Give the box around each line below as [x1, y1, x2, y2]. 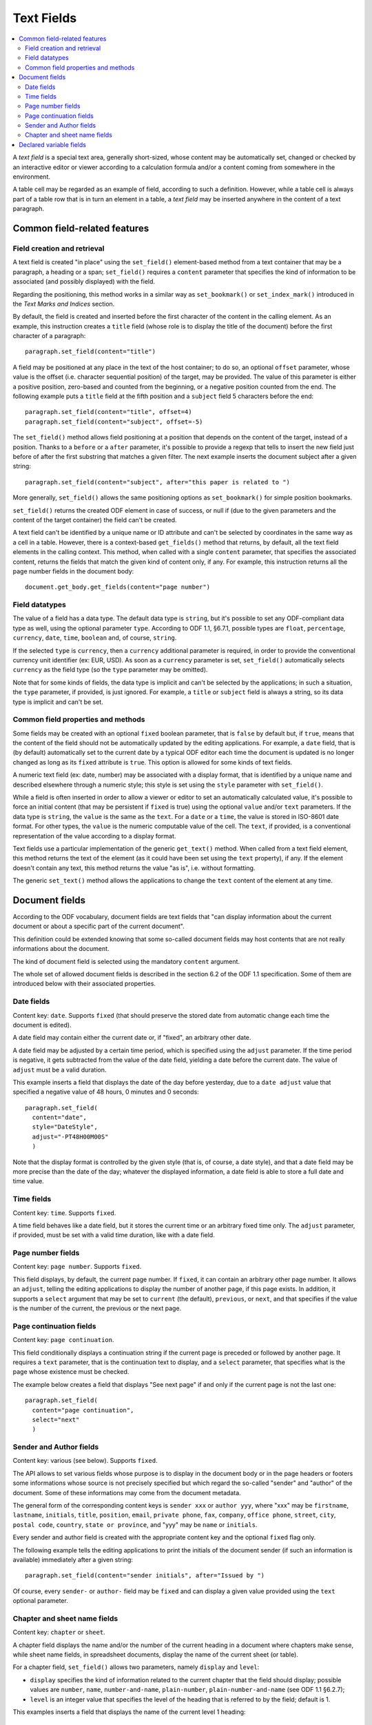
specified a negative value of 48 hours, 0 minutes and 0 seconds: [12, 1087, 199, 1096]
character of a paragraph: [12, 332, 86, 340]
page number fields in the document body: [12, 566, 134, 575]
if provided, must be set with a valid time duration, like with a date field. [12, 1231, 215, 1239]
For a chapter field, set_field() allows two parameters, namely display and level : [12, 1663, 260, 1671]
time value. [12, 1177, 44, 1185]
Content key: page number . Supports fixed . [12, 1263, 142, 1271]
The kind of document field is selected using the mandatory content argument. [12, 957, 240, 965]
